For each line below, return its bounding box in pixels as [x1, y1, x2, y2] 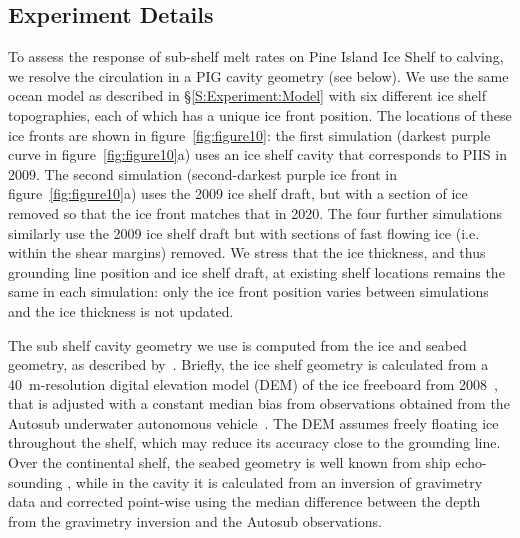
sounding [8, 471, 63, 492]
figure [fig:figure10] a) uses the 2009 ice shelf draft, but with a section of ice [8, 183, 468, 204]
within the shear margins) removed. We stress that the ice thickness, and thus [8, 242, 486, 263]
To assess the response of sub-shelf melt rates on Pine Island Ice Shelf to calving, [8, 46, 504, 67]
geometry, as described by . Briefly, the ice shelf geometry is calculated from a [8, 354, 489, 375]
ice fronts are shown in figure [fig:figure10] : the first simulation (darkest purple [8, 124, 491, 145]
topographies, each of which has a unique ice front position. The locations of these [8, 104, 512, 125]
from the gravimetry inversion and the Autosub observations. [8, 510, 382, 531]
